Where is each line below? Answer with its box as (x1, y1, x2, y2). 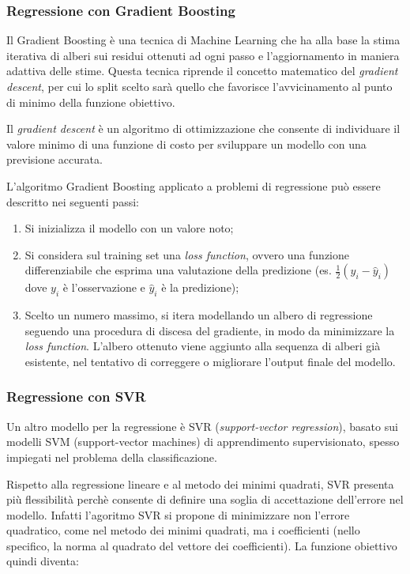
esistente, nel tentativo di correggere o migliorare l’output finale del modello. (24, 353, 396, 369)
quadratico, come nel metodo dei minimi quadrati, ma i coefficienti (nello (6, 522, 360, 538)
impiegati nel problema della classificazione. (6, 448, 217, 465)
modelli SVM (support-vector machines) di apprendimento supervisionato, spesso (6, 433, 400, 450)
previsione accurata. (6, 151, 103, 168)
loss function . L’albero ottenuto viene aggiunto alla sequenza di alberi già (24, 338, 381, 354)
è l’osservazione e (62, 279, 145, 296)
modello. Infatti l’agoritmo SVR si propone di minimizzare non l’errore (6, 506, 350, 523)
